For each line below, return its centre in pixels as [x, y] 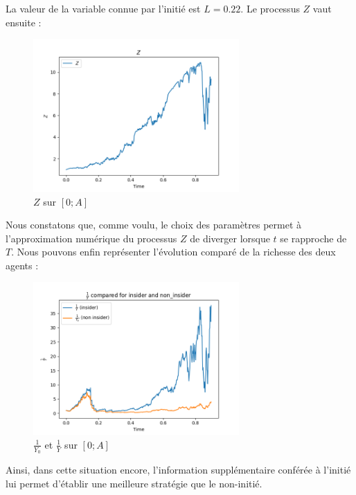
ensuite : [24, 22]
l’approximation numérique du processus [91, 238]
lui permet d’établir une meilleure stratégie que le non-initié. [134, 483]
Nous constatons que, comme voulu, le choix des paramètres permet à [154, 225]
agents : [22, 265]
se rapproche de [313, 238]
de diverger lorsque [230, 238]
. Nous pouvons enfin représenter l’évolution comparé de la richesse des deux [173, 252]
